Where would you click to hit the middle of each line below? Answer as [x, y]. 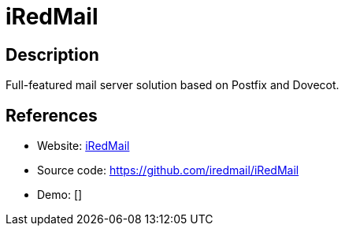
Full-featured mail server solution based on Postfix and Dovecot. [172, 85]
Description [52, 54]
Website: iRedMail [83, 146]
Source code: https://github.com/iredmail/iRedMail [168, 170]
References [52, 115]
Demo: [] [60, 195]
